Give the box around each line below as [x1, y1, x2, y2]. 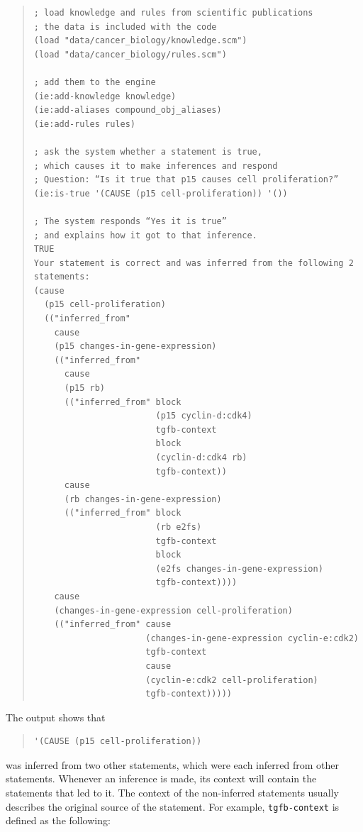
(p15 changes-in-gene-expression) [54, 341, 217, 352]
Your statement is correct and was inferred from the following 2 [33, 257, 354, 268]
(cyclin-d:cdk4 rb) [155, 453, 247, 462]
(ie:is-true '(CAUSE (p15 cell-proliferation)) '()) [33, 188, 288, 199]
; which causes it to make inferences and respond [33, 160, 278, 171]
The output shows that [6, 709, 106, 724]
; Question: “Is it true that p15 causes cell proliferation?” [33, 174, 339, 185]
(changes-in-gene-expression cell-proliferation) [54, 605, 293, 616]
